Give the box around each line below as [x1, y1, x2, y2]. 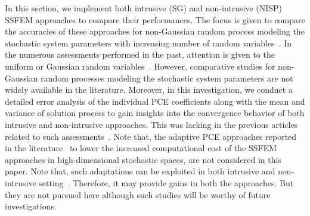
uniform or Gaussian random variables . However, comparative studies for [5, 60, 275, 72]
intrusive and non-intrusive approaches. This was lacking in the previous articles [5, 118, 298, 130]
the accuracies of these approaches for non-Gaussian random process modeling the [5, 25, 305, 37]
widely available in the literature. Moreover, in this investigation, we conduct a [5, 83, 293, 96]
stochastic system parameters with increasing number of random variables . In [5, 36, 292, 49]
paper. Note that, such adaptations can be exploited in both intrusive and [5, 165, 275, 177]
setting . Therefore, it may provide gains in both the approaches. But [39, 176, 294, 189]
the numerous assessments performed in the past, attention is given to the [5, 48, 275, 61]
